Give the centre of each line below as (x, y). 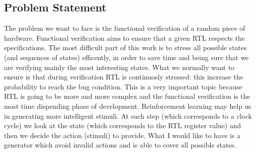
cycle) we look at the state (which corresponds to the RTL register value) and (123, 125)
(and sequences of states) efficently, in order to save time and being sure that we (127, 57)
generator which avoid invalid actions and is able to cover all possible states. (120, 145)
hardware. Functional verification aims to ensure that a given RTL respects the (125, 38)
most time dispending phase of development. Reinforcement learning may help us (128, 106)
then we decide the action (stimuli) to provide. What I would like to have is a (122, 135)
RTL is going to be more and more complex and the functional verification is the (127, 96)
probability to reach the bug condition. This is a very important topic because (123, 86)
